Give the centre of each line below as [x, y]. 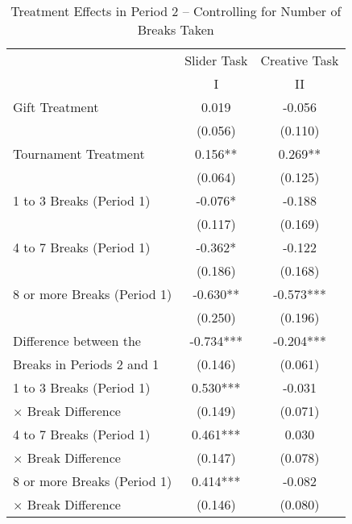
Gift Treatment [56, 107]
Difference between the [77, 341]
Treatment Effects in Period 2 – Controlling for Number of [176, 11]
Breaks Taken [176, 29]
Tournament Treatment [79, 154]
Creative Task [300, 60]
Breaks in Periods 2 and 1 [86, 364]
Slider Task [216, 60]
